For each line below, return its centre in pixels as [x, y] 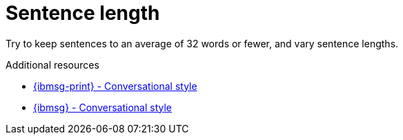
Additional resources [52, 65]
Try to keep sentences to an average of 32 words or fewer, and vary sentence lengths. [202, 43]
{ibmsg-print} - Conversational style [115, 86]
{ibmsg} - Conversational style [102, 107]
